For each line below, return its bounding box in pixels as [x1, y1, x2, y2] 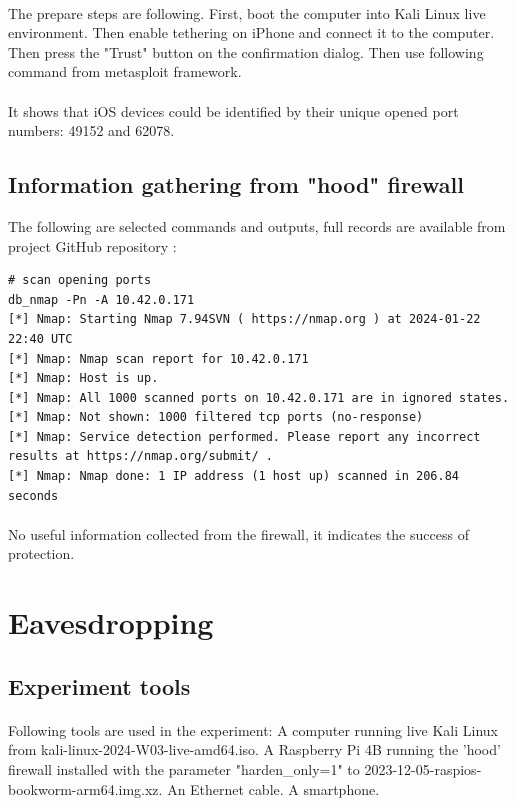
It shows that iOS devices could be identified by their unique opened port [8, 100, 459, 121]
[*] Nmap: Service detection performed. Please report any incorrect [8, 429, 481, 444]
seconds [8, 488, 59, 503]
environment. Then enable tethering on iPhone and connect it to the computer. [8, 22, 495, 43]
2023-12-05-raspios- [364, 758, 482, 779]
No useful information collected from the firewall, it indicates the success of [8, 523, 469, 544]
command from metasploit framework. [8, 61, 242, 82]
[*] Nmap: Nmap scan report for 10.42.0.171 [8, 351, 309, 366]
